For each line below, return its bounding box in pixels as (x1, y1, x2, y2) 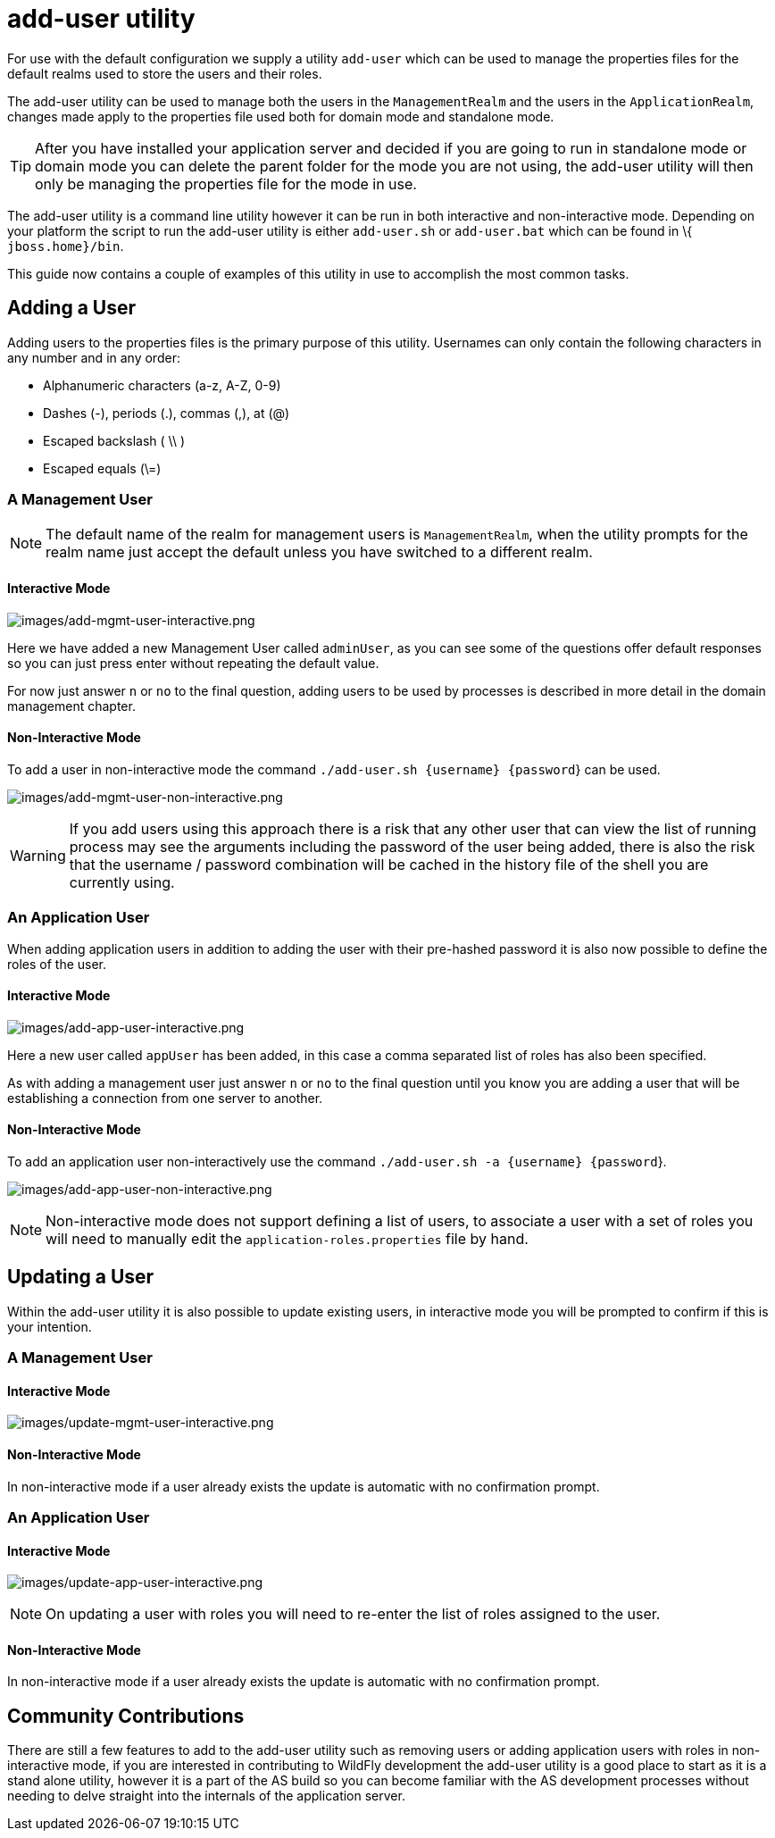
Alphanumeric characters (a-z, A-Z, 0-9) (43, 377, 281, 393)
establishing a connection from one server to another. (7, 1090, 323, 1106)
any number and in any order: (7, 349, 180, 365)
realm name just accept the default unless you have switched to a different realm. (46, 543, 593, 562)
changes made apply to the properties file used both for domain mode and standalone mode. (7, 108, 554, 124)
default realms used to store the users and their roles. (7, 65, 322, 81)
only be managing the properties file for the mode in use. (35, 174, 417, 193)
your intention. (7, 1318, 92, 1334)
